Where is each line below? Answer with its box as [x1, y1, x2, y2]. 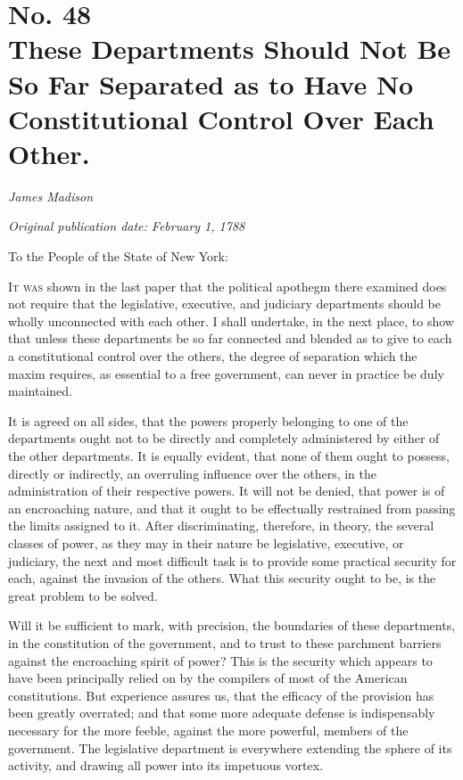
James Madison [8, 186, 94, 205]
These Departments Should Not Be [8, 30, 451, 67]
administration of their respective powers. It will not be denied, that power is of [8, 481, 445, 500]
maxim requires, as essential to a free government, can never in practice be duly [8, 364, 444, 382]
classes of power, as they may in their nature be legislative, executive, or [8, 533, 404, 552]
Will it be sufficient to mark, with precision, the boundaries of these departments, [8, 616, 456, 635]
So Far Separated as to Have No [8, 65, 414, 102]
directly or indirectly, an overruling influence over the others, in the [8, 464, 376, 482]
